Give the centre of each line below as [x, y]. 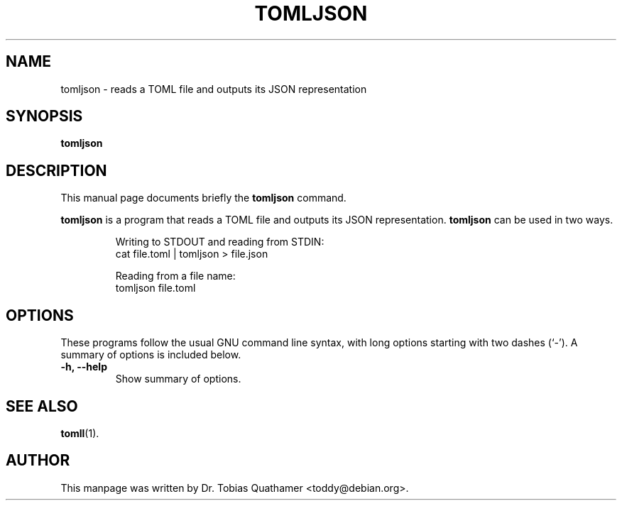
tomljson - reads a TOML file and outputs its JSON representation [214, 89]
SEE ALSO [42, 406]
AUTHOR [38, 461]
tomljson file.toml [155, 288]
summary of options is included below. [151, 355]
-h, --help [84, 367]
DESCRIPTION [56, 170]
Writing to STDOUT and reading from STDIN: [220, 242]
